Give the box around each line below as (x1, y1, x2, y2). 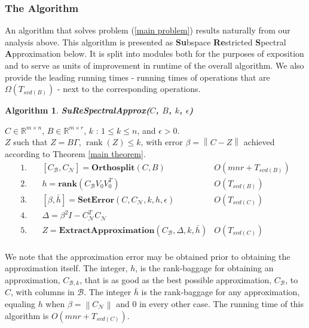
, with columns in (11, 286, 75, 298)
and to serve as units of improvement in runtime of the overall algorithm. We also (5, 59, 304, 71)
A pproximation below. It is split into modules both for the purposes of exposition (5, 47, 304, 60)
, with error (140, 136, 183, 148)
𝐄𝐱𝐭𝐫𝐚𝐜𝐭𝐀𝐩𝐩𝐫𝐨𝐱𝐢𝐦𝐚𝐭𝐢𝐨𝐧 (59, 226, 155, 235)
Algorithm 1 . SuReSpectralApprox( (5, 104, 150, 117)
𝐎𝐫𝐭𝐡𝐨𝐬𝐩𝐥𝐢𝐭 (91, 163, 135, 172)
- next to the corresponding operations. (57, 82, 201, 95)
